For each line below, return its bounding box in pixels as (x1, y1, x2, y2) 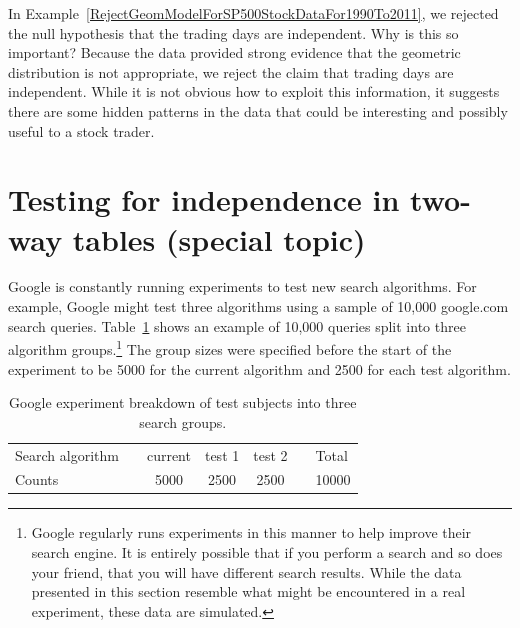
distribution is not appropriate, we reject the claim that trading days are (8, 61, 454, 82)
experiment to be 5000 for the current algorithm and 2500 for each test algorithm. (8, 358, 511, 379)
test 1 (204, 444, 240, 465)
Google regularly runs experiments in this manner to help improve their (31, 522, 472, 543)
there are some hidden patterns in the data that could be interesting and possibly (8, 100, 508, 121)
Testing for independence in (8, 179, 400, 220)
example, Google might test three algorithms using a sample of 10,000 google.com (8, 296, 509, 317)
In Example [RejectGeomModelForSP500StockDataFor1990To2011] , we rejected (8, 3, 499, 23)
